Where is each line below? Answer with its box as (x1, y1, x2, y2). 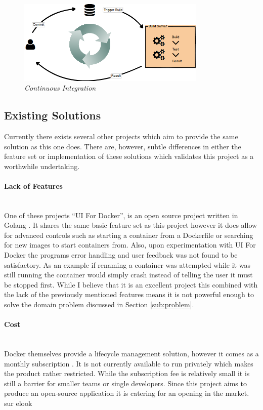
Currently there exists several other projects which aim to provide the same (4, 131, 238, 141)
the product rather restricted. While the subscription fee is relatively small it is (4, 368, 250, 379)
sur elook (4, 397, 32, 408)
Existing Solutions (4, 107, 101, 123)
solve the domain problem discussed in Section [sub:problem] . (4, 299, 194, 310)
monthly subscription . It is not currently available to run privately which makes (4, 358, 253, 368)
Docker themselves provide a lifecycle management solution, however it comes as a (4, 348, 259, 358)
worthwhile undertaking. (4, 160, 80, 171)
